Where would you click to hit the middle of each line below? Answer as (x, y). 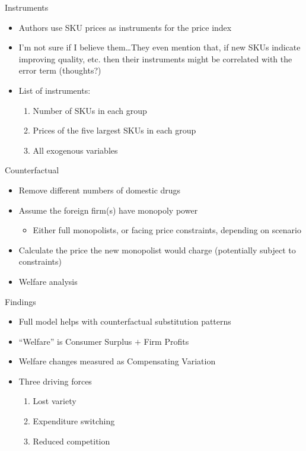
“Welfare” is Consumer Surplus (75, 341)
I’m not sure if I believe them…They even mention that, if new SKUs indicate (160, 47)
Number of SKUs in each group (90, 110)
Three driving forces (55, 381)
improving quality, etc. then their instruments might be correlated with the (155, 58)
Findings (20, 301)
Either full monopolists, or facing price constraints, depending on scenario (167, 230)
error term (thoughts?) (60, 70)
